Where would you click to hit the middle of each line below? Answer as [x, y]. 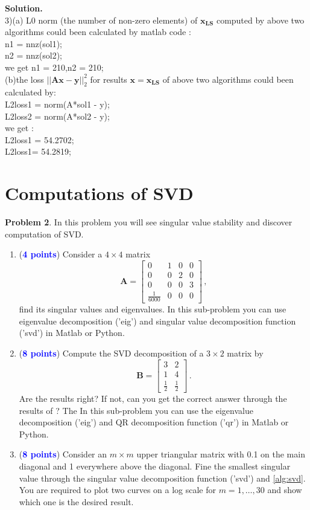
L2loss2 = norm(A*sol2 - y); [57, 116]
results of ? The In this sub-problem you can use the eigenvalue [136, 410]
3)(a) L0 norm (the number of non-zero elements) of [101, 20]
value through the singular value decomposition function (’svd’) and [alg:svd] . [162, 478]
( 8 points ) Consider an [63, 454]
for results [109, 79]
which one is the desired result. [76, 501]
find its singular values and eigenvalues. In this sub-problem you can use [153, 309]
